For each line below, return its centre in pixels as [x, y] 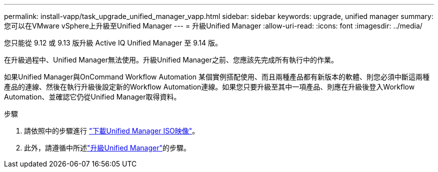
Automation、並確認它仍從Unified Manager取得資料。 [92, 97]
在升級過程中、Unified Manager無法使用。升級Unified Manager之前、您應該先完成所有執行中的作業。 [171, 60]
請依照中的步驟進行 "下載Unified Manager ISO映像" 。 [112, 131]
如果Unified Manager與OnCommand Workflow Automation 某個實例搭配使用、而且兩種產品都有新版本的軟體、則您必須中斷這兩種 [217, 77]
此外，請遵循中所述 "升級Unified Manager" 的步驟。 [107, 148]
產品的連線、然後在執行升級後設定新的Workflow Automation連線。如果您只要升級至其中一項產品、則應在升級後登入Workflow [209, 87]
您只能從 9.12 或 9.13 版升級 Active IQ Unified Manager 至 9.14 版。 [113, 43]
